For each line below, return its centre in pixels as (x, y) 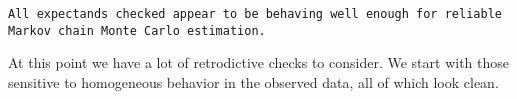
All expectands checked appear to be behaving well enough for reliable (255, 14)
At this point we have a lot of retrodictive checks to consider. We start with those (258, 62)
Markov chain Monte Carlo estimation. (137, 30)
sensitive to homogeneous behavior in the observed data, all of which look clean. (253, 81)
